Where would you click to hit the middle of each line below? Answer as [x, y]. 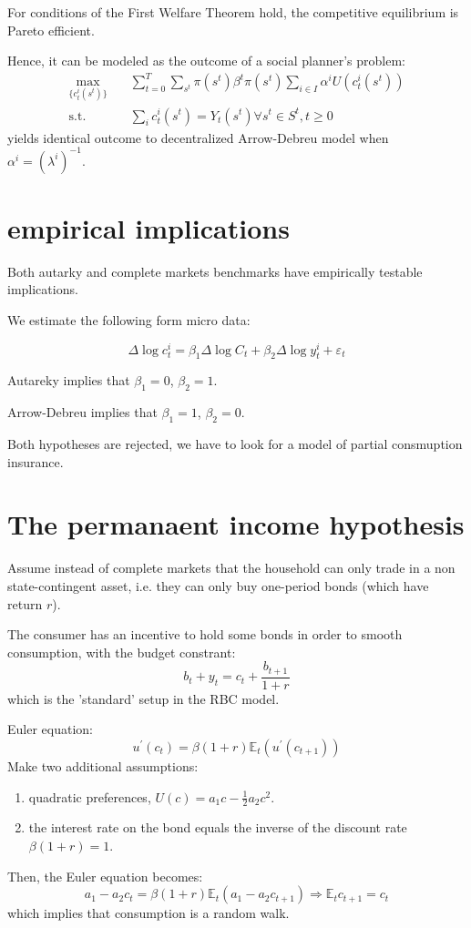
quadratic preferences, [90, 796]
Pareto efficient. [51, 30]
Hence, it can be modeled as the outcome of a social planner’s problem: [206, 61]
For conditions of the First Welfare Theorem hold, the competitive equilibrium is [233, 12]
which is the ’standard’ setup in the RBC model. [143, 698]
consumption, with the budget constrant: [122, 652]
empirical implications [148, 227]
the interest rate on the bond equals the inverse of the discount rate [218, 827]
